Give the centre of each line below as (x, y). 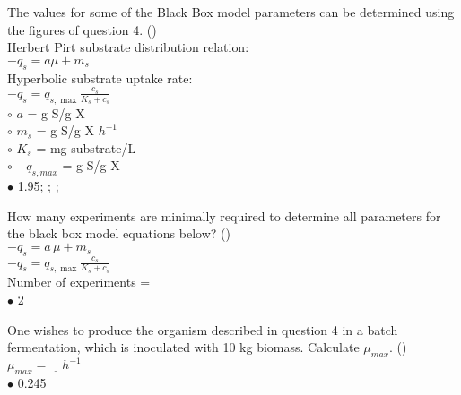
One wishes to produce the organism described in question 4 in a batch (203, 329)
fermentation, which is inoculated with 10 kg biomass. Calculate (183, 347)
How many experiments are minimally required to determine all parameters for (224, 215)
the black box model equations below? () (119, 233)
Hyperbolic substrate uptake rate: (100, 77)
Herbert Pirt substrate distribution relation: (128, 47)
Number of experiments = (79, 282)
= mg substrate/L (86, 147)
